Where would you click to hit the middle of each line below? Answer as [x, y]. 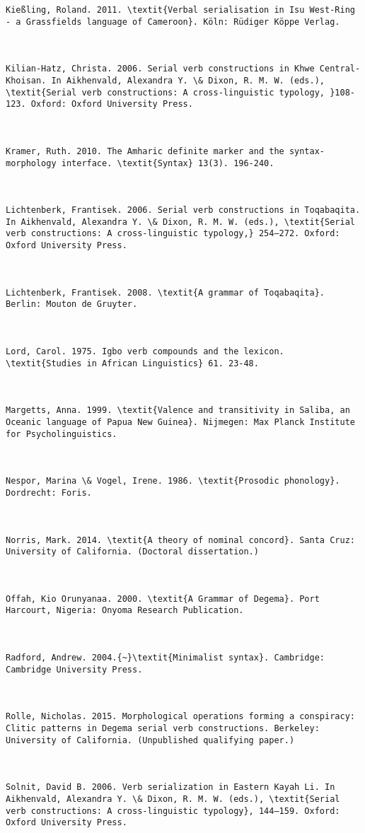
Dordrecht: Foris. [49, 493]
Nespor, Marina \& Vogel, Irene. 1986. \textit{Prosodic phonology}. [173, 481]
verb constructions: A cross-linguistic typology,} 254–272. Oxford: [173, 234]
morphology [31, 163]
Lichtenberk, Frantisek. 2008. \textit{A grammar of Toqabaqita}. [166, 292]
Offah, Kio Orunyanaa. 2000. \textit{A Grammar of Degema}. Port [163, 599]
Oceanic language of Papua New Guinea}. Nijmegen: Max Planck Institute [180, 422]
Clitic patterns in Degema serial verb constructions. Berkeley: [163, 729]
